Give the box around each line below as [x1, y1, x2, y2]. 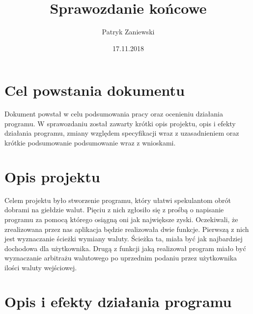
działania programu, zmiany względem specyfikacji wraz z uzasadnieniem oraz [4, 128, 239, 138]
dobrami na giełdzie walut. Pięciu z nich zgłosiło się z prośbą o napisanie [4, 204, 224, 215]
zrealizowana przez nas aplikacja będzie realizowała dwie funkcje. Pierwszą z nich [4, 224, 249, 234]
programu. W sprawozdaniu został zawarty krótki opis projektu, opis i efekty [4, 118, 236, 128]
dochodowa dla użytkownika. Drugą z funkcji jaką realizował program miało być [4, 243, 246, 253]
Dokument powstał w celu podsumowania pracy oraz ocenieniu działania [4, 109, 224, 119]
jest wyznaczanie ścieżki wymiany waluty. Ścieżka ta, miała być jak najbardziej [4, 233, 243, 244]
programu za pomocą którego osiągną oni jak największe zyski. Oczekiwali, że [4, 214, 238, 224]
